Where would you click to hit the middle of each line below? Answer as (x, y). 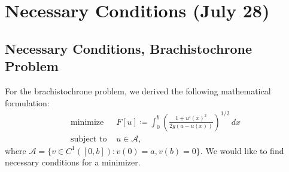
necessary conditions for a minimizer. (73, 162)
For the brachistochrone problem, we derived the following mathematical (138, 90)
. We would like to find (242, 150)
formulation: (27, 102)
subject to (89, 139)
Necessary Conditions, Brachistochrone (128, 48)
